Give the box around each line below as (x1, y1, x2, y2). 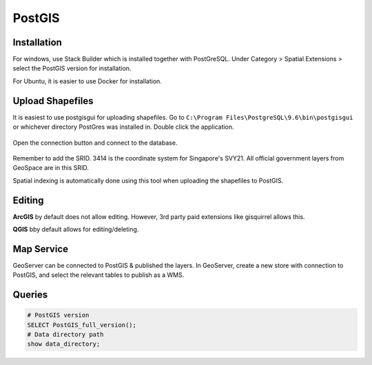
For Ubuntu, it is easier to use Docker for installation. (12, 76, 162, 85)
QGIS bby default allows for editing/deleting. (12, 225, 139, 233)
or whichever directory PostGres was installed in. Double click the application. (12, 123, 234, 131)
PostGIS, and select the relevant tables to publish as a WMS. (12, 271, 185, 279)
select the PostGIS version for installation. (12, 64, 132, 72)
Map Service (12, 243, 69, 255)
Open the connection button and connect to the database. (12, 138, 178, 147)
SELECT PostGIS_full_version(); (27, 321, 137, 328)
